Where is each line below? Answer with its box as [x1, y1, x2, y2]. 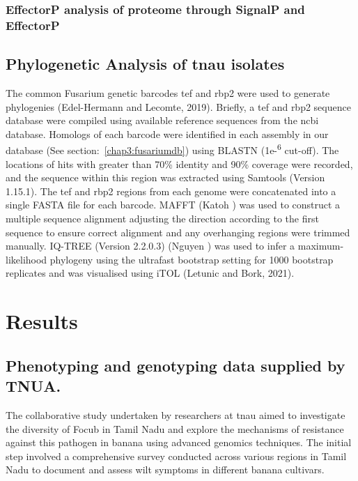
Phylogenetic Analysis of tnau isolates [6, 53, 285, 75]
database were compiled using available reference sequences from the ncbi [6, 113, 319, 128]
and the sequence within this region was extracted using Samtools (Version [6, 170, 325, 185]
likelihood [6, 252, 47, 266]
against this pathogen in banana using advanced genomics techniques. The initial [6, 435, 352, 450]
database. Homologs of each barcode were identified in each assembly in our [6, 126, 329, 141]
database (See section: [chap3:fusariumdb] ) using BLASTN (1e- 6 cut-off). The [6, 141, 339, 157]
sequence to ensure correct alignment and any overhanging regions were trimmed [6, 224, 350, 239]
